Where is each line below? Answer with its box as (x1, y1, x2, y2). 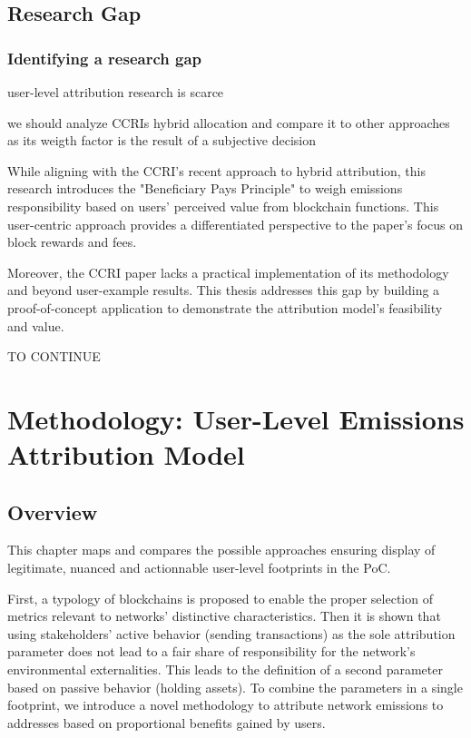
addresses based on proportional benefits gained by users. (7, 713, 326, 732)
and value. (7, 316, 64, 335)
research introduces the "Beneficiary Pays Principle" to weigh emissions (7, 179, 403, 198)
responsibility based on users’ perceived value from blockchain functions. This (7, 196, 439, 215)
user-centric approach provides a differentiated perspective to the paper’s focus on (7, 214, 463, 233)
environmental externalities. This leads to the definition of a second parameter (7, 660, 443, 679)
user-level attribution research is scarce (7, 83, 224, 101)
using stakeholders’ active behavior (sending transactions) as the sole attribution (7, 624, 456, 643)
